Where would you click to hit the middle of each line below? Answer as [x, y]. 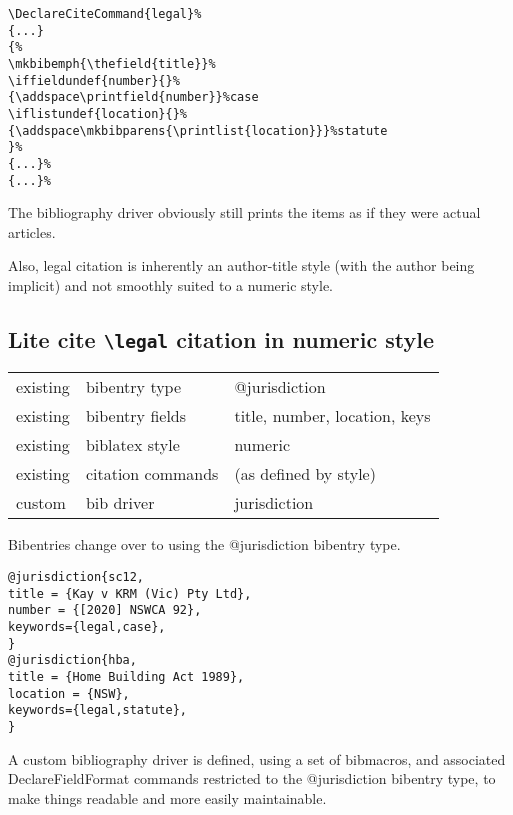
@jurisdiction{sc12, [76, 576]
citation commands [152, 474]
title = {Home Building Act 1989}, [126, 676]
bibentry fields [136, 416]
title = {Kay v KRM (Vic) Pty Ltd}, [130, 593]
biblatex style [132, 445]
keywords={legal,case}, [87, 626]
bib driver [120, 503]
